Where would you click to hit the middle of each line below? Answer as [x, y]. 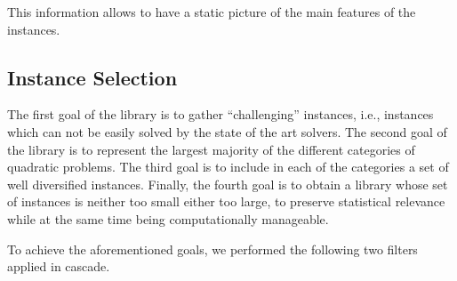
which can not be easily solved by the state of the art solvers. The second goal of [227, 131]
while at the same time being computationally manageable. [168, 218]
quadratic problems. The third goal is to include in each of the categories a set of [228, 167]
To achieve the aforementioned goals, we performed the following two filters [212, 249]
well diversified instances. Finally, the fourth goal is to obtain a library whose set [228, 184]
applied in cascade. [59, 266]
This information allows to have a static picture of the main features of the [212, 12]
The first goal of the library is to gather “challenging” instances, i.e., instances [220, 114]
